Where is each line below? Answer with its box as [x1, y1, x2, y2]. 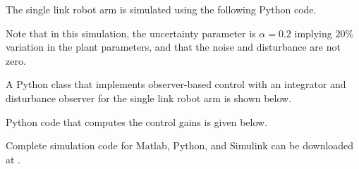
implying [294, 25, 332, 40]
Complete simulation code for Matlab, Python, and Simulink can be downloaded [6, 138, 354, 153]
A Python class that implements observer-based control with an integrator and [6, 77, 346, 92]
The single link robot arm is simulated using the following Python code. [6, 2, 317, 16]
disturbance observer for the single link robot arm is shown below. [6, 90, 292, 105]
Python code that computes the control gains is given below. [6, 114, 268, 129]
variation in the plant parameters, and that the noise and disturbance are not [6, 39, 341, 54]
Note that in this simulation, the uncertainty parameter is [6, 25, 256, 40]
